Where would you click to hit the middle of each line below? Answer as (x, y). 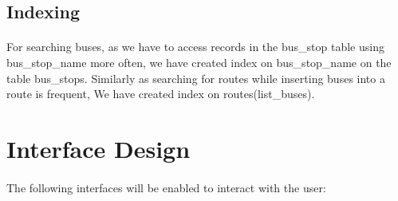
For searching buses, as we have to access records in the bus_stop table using (195, 47)
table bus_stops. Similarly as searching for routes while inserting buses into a (196, 78)
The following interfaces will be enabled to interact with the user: (166, 187)
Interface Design (99, 148)
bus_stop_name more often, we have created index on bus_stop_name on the (199, 62)
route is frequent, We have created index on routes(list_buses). (161, 94)
